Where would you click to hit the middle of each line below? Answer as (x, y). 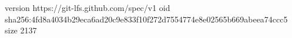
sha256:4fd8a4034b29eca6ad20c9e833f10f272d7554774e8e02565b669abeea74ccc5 (146, 19)
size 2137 (21, 30)
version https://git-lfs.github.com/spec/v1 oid (88, 7)
